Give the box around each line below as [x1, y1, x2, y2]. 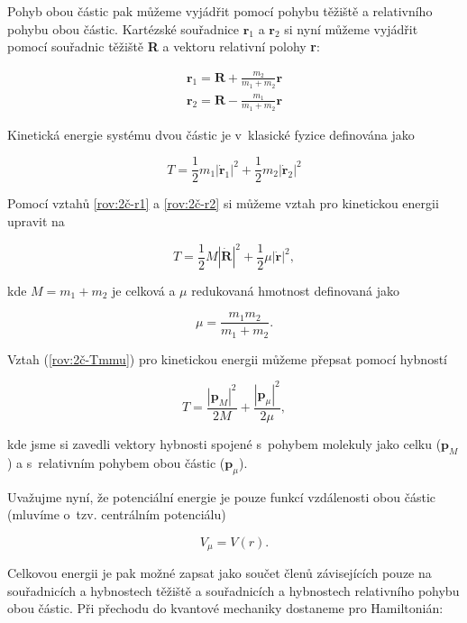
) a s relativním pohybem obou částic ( [7, 453, 225, 472]
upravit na [7, 212, 65, 230]
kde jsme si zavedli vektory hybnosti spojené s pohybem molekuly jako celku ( [7, 434, 442, 453]
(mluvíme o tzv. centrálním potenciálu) [7, 505, 226, 524]
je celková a [112, 280, 176, 299]
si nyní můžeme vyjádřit [284, 19, 418, 38]
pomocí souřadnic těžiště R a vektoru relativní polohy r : [7, 37, 320, 56]
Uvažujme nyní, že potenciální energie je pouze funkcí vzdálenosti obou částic [7, 487, 436, 506]
